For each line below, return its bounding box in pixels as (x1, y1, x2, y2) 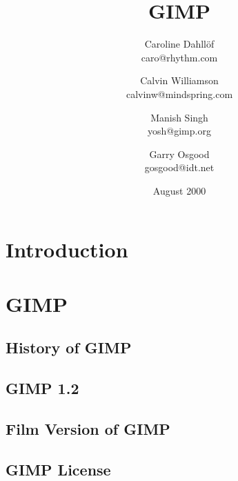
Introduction (6, 235, 128, 264)
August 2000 (152, 183, 206, 197)
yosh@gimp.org (148, 124, 211, 138)
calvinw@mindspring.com (126, 86, 233, 101)
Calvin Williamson (140, 73, 219, 88)
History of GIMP (6, 337, 132, 358)
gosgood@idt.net (144, 160, 215, 175)
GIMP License (6, 458, 111, 480)
